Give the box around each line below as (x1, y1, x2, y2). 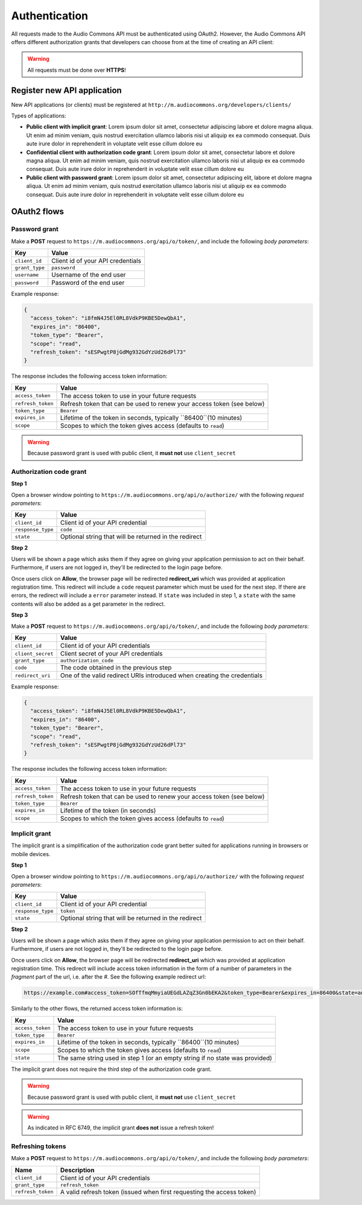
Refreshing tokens (11, 1142, 66, 1151)
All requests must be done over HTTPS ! (27, 66, 126, 74)
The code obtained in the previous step (60, 663, 172, 671)
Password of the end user (51, 278, 125, 287)
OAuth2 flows (11, 206, 65, 217)
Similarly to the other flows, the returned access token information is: (11, 1005, 183, 1012)
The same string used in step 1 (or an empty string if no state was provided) (57, 1053, 273, 1062)
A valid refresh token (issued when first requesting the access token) (60, 1187, 256, 1196)
